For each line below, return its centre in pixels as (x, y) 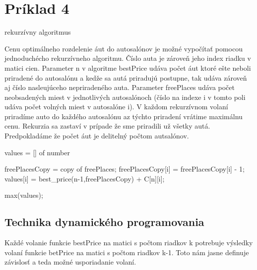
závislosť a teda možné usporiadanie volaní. (70, 262)
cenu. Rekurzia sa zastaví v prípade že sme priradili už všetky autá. (107, 126)
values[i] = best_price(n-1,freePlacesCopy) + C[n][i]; (85, 178)
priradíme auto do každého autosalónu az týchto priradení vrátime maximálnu (124, 116)
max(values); (24, 195)
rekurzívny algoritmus (38, 32)
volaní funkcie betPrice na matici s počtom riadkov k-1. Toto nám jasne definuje (127, 252)
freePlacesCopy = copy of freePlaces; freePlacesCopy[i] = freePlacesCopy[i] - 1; (125, 169)
